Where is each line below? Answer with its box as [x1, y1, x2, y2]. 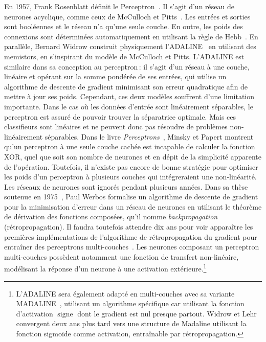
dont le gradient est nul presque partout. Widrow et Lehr [77, 308, 257, 318]
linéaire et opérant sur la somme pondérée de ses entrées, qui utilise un [4, 71, 227, 82]
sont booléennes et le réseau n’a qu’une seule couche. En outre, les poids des [4, 21, 243, 32]
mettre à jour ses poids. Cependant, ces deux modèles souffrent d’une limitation [4, 91, 255, 102]
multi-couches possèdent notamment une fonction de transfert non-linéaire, [4, 251, 239, 262]
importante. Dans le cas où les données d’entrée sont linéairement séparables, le [4, 101, 253, 111]
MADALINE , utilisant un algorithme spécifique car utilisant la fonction [16, 298, 245, 309]
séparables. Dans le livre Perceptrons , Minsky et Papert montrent [45, 131, 254, 142]
